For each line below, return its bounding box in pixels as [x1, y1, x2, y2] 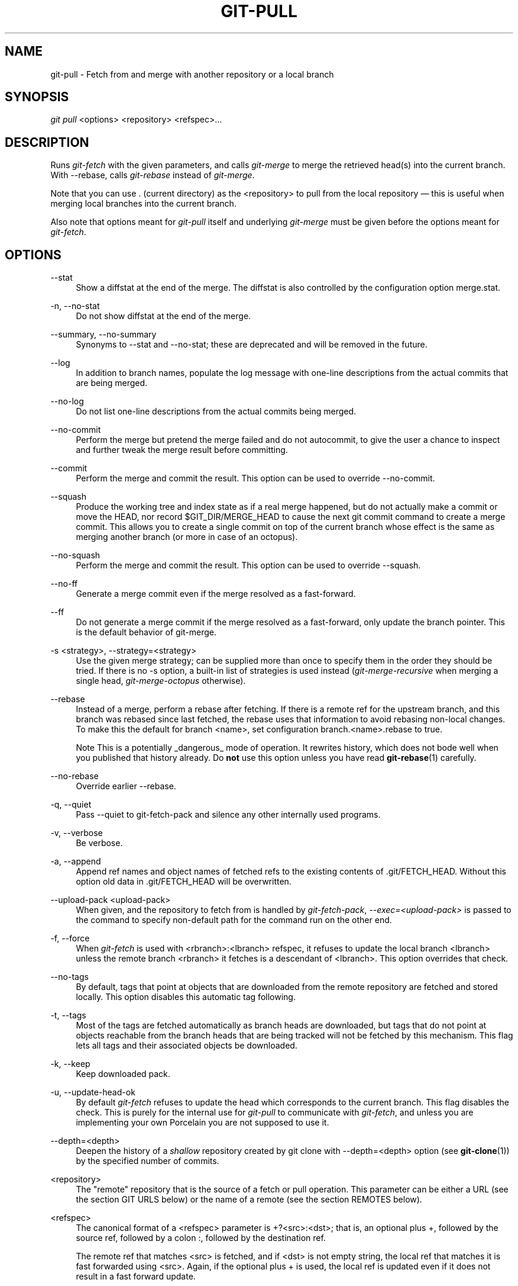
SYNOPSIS [5, 89, 69, 105]
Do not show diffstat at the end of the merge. [76, 311, 251, 321]
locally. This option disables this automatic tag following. [76, 992, 296, 1002]
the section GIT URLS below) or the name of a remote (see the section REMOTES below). [76, 1194, 422, 1205]
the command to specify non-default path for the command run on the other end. [76, 915, 392, 925]
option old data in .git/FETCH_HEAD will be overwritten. [76, 876, 292, 887]
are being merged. [76, 378, 148, 388]
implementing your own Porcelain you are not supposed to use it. [76, 1117, 329, 1128]
